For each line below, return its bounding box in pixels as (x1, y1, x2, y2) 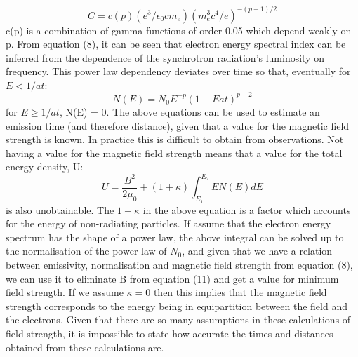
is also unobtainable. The (6, 202, 114, 217)
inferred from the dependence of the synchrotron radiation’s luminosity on (6, 50, 324, 65)
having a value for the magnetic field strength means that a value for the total (6, 145, 343, 160)
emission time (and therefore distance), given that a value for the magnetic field (6, 118, 350, 133)
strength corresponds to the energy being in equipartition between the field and (6, 298, 347, 313)
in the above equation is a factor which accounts (142, 202, 351, 217)
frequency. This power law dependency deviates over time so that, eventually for (6, 64, 351, 79)
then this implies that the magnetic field (153, 285, 327, 299)
